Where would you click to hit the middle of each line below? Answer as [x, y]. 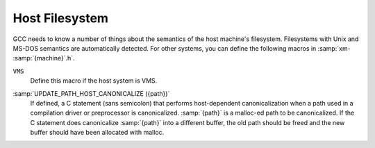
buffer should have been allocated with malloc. [97, 133]
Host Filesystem [61, 18]
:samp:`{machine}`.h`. [44, 58]
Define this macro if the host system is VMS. [94, 81]
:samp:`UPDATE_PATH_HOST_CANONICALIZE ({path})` [91, 93]
